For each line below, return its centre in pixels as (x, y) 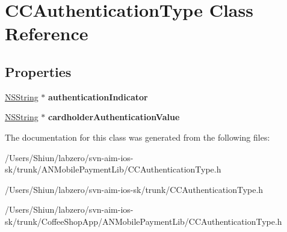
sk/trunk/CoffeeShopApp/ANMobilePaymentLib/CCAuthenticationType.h (143, 221)
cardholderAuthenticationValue (114, 117)
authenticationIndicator (98, 96)
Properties (38, 71)
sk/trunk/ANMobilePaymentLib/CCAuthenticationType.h (113, 169)
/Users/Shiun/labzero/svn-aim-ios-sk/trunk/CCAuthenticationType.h (134, 189)
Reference (47, 33)
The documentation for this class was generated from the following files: (137, 137)
